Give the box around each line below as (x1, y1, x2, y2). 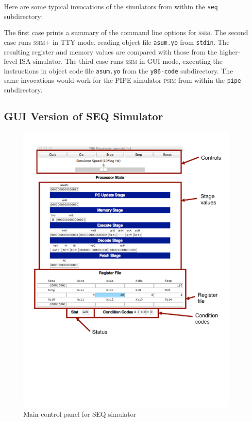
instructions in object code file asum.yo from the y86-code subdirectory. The (4, 65, 233, 75)
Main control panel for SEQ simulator (23, 408, 136, 419)
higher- (219, 46, 240, 56)
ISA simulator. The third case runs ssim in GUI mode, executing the (19, 56, 223, 66)
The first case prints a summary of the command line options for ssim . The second (4, 27, 248, 37)
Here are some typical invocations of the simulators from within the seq (4, 1, 218, 11)
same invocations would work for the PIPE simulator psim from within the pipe (4, 75, 241, 85)
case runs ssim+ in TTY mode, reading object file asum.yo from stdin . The (4, 37, 230, 47)
